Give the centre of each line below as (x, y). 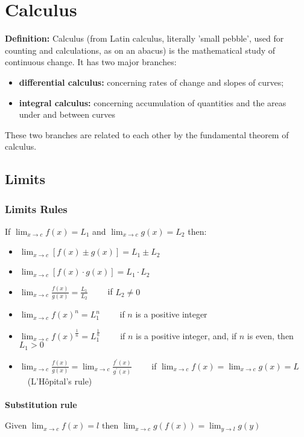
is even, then (270, 335)
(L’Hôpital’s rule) (60, 381)
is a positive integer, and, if (186, 335)
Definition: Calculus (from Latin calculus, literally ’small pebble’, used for (144, 38)
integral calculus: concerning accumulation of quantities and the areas (153, 102)
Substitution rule (41, 404)
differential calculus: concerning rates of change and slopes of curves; (151, 82)
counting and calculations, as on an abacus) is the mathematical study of (140, 50)
